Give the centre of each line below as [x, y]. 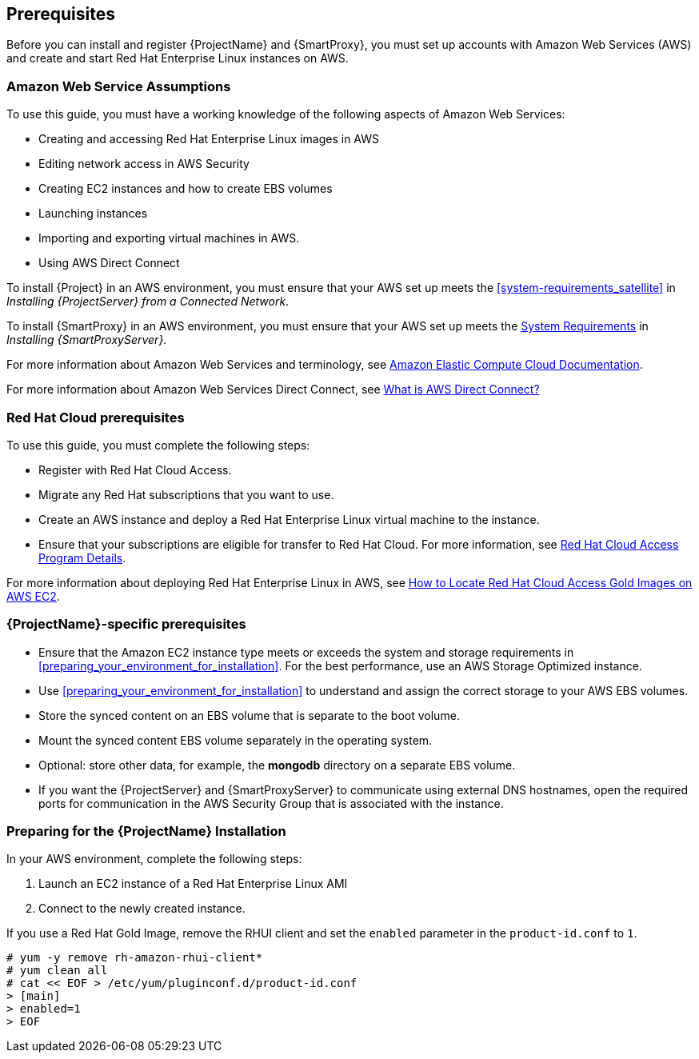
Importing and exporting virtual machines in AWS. [169, 238]
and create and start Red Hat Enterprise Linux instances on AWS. [178, 58]
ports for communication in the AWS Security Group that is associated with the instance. [271, 803]
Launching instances [93, 214]
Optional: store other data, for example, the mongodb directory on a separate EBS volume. [277, 765]
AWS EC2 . [33, 596]
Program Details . [82, 557]
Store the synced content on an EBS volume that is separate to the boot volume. [249, 715]
